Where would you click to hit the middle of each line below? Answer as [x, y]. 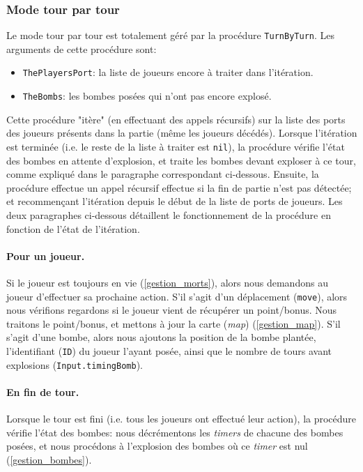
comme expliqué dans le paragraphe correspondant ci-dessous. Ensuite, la [163, 174]
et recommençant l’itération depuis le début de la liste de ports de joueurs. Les [175, 201]
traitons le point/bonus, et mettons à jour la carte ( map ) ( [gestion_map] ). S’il [173, 323]
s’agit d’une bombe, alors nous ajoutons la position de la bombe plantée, [161, 337]
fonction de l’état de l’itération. [73, 228]
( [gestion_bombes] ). [49, 459]
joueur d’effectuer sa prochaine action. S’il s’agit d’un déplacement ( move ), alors [177, 296]
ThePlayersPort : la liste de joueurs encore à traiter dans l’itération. [168, 72]
